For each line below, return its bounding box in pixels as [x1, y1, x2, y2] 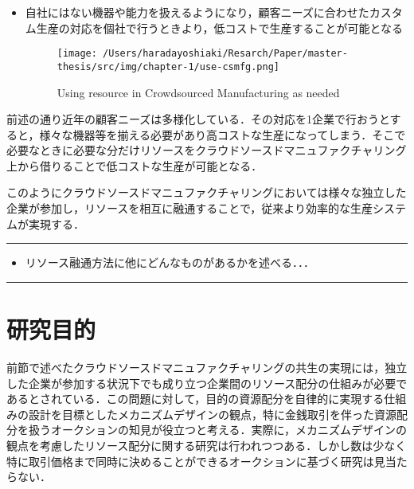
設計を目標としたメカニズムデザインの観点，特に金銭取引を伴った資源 [28, 405, 396, 422]
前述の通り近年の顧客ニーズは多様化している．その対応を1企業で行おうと [6, 111, 390, 127]
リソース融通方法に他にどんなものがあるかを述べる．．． [25, 254, 315, 271]
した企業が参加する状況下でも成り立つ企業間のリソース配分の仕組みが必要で [6, 374, 408, 391]
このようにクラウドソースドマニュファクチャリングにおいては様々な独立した [6, 184, 407, 201]
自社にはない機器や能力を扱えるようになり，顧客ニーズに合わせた [25, 4, 369, 20]
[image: [57, 48, 97, 60]
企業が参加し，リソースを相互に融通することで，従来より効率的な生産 [6, 200, 373, 217]
